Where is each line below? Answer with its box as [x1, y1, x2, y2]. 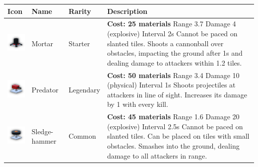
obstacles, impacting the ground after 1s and [107, 48, 243, 58]
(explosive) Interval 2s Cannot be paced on [107, 28, 238, 38]
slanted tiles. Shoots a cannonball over [107, 38, 224, 48]
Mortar [31, 38, 53, 48]
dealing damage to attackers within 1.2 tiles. [107, 57, 242, 68]
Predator [31, 84, 59, 94]
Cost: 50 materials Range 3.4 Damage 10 [107, 70, 240, 80]
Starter [68, 38, 90, 48]
